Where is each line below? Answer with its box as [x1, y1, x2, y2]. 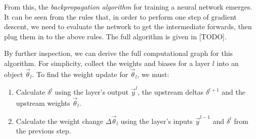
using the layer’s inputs [120, 115, 193, 126]
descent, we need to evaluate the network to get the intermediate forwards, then [4, 21, 252, 32]
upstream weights [16, 97, 70, 108]
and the [222, 87, 245, 97]
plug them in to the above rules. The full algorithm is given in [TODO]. [4, 31, 227, 41]
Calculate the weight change [16, 115, 104, 126]
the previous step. [16, 125, 71, 136]
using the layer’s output [55, 87, 129, 97]
